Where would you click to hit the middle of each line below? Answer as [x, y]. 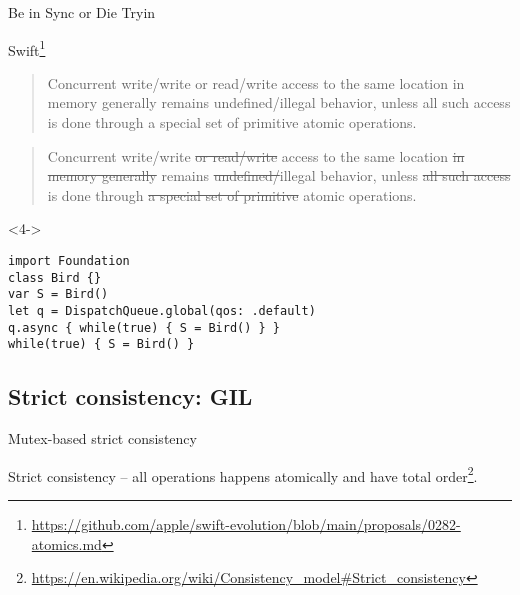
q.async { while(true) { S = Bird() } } [144, 327]
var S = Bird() [58, 294]
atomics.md [66, 543]
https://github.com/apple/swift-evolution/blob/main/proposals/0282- [246, 523]
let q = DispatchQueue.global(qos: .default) [162, 310]
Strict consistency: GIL [130, 396]
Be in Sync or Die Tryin [82, 12]
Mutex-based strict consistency [102, 438]
